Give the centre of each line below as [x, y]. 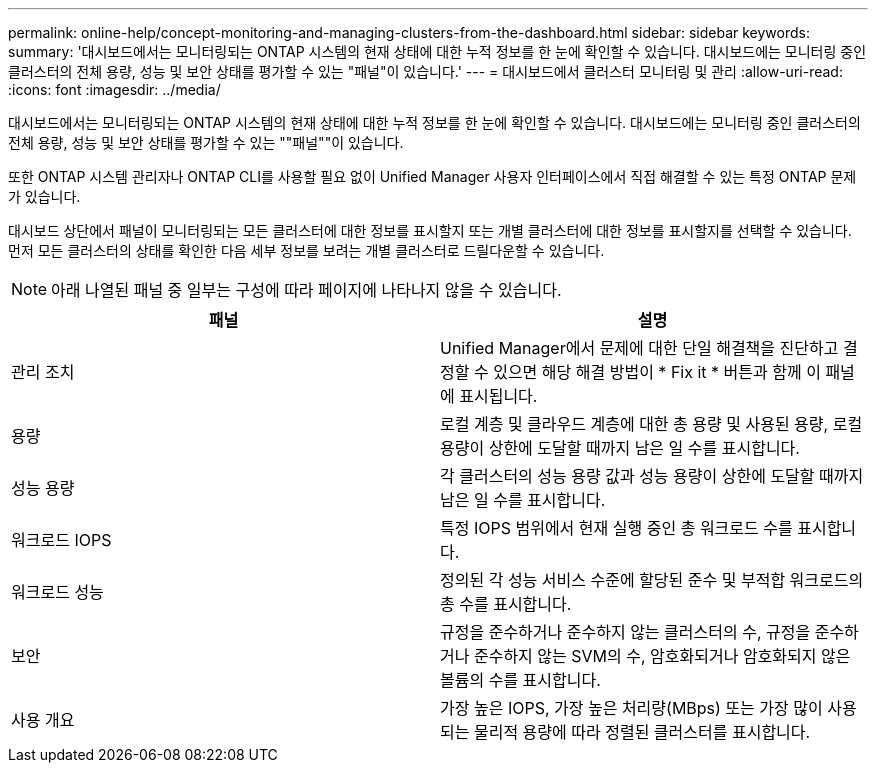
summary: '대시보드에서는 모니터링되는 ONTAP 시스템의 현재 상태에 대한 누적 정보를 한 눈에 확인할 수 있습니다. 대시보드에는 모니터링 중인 [437, 51]
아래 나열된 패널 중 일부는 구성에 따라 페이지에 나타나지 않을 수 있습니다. [306, 290]
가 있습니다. [44, 196]
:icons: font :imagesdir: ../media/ [114, 89]
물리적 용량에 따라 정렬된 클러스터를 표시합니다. [642, 732]
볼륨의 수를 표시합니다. [520, 680]
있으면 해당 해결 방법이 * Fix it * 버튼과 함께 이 [657, 372]
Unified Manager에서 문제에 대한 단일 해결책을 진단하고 [639, 348]
